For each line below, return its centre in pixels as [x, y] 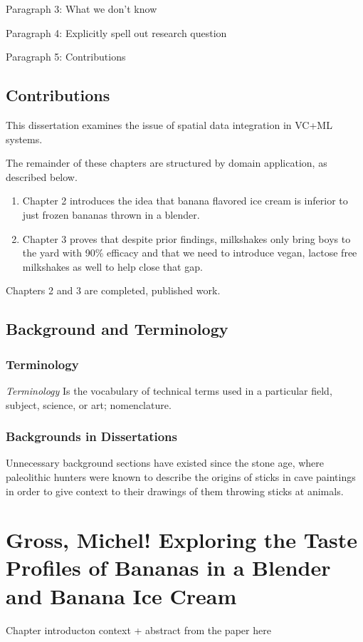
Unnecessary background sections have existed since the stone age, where [165, 463]
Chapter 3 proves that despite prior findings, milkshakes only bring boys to [186, 238]
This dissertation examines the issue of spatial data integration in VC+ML [169, 124]
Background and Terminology [117, 329]
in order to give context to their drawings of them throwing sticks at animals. [175, 491]
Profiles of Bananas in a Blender [168, 568]
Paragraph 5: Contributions [66, 57]
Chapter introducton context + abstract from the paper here [138, 630]
